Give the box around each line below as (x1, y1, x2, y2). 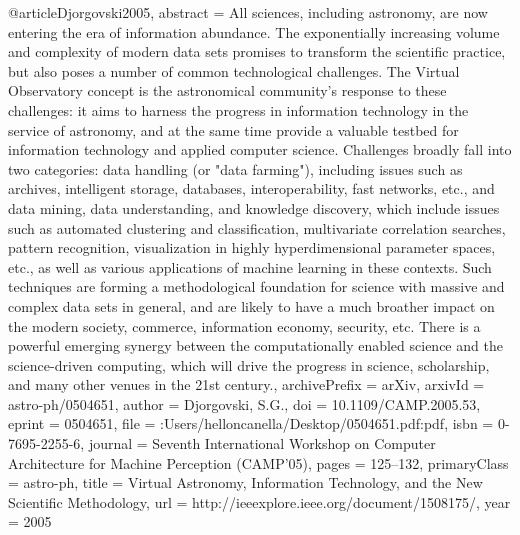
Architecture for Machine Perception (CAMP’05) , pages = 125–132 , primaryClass (8, 452, 509, 473)
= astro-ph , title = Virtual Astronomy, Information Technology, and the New (8, 472, 483, 493)
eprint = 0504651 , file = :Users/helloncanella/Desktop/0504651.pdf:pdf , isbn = (8, 413, 494, 434)
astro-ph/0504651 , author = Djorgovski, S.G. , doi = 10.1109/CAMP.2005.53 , (8, 393, 481, 414)
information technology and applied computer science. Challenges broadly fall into (8, 139, 512, 160)
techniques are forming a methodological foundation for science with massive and (8, 276, 505, 297)
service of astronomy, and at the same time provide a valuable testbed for (8, 119, 459, 140)
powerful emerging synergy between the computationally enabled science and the (8, 335, 503, 356)
